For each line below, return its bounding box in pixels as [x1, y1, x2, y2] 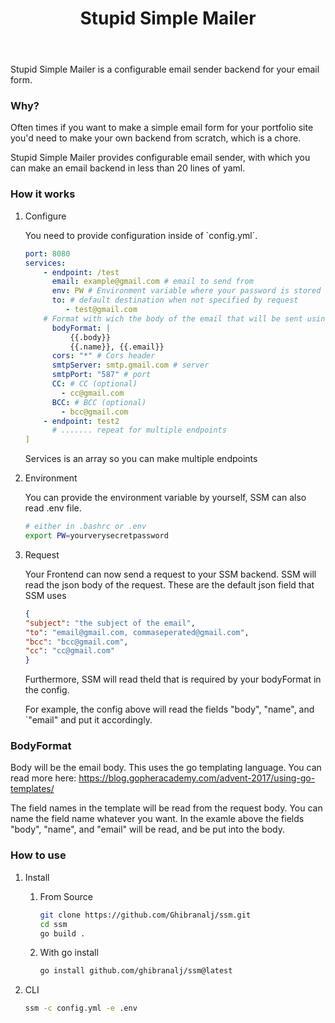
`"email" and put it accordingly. [24, 714, 153, 726]
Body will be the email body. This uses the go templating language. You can [10, 762, 322, 774]
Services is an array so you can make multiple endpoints [24, 453, 258, 465]
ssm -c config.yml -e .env [24, 1003, 138, 1014]
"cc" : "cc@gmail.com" [24, 646, 116, 656]
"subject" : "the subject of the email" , [24, 618, 196, 628]
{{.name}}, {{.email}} [69, 342, 165, 352]
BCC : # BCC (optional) [51, 397, 147, 407]
